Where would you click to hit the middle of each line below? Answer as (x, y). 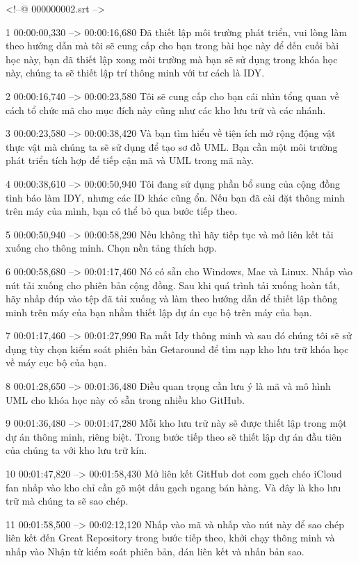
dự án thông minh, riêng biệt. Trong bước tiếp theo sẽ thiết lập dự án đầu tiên (174, 436)
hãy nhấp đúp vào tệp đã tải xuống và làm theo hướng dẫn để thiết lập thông (172, 299)
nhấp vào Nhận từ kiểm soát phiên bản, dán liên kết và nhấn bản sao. (155, 551)
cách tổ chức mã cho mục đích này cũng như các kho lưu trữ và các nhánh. (166, 109)
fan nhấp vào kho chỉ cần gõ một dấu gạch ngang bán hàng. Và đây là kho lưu (173, 487)
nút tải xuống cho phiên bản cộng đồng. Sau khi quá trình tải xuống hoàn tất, (173, 285)
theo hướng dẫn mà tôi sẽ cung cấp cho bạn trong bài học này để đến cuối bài (172, 46)
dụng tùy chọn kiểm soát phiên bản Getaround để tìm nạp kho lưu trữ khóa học (177, 349)
